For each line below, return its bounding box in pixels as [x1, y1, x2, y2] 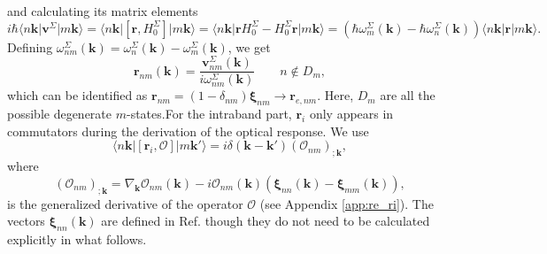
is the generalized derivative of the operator [7, 194, 243, 212]
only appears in [309, 104, 394, 123]
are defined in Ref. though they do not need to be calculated [101, 212, 430, 230]
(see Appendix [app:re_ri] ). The [259, 194, 434, 212]
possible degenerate [7, 104, 112, 123]
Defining [7, 37, 53, 56]
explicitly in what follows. [7, 229, 147, 248]
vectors [7, 212, 45, 230]
